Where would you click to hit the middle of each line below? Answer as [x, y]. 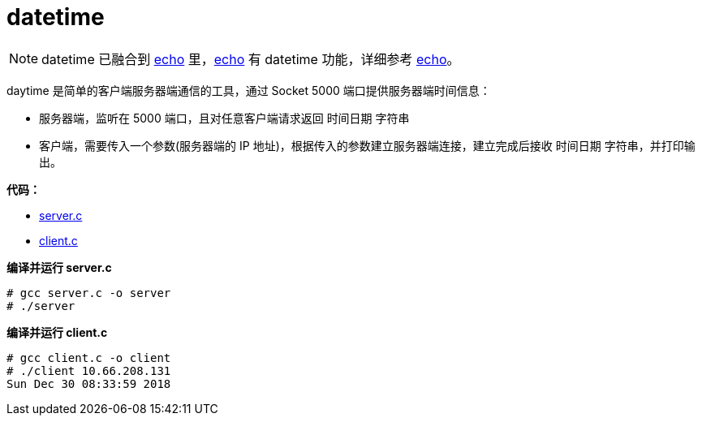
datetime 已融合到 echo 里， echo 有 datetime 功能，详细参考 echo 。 [251, 59]
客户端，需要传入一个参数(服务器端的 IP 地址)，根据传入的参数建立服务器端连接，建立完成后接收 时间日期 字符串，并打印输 [367, 145]
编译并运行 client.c [57, 332]
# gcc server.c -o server [89, 293]
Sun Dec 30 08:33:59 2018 [89, 383]
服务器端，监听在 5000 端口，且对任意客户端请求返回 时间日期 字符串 [224, 118]
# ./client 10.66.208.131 [89, 370]
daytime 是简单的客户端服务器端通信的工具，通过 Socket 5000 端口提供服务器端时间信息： [249, 90]
